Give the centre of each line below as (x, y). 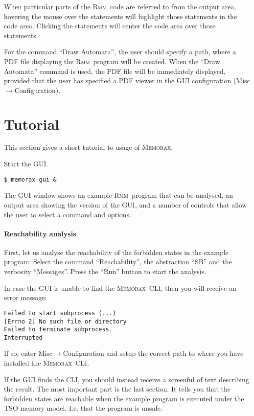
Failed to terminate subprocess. (58, 330)
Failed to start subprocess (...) (60, 313)
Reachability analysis (40, 233)
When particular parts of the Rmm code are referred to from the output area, (120, 6)
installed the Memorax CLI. (46, 363)
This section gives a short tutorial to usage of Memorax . (89, 147)
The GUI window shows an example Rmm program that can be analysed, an (119, 195)
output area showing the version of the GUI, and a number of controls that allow (126, 204)
